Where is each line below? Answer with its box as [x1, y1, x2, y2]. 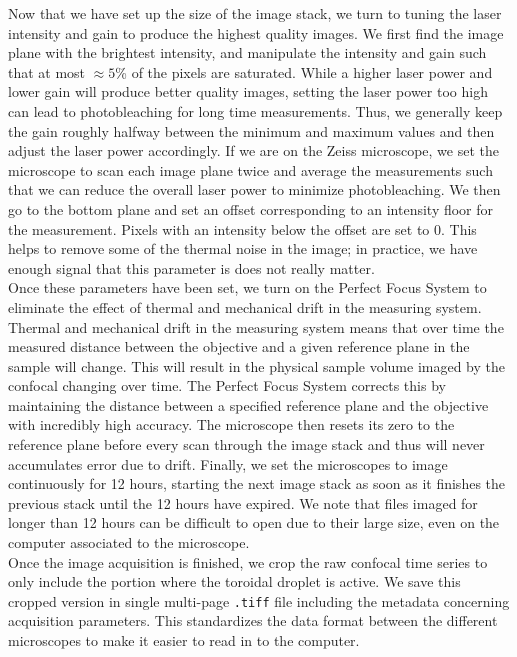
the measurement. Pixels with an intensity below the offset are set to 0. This [8, 218, 477, 239]
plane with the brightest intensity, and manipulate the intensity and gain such [8, 42, 487, 63]
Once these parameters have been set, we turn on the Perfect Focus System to [8, 277, 487, 298]
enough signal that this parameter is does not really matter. [8, 257, 375, 278]
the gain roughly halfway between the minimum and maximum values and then [8, 120, 495, 141]
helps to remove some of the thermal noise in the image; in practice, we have [8, 238, 478, 259]
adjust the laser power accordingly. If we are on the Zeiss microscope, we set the [8, 140, 499, 161]
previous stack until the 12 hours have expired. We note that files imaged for [8, 492, 478, 513]
